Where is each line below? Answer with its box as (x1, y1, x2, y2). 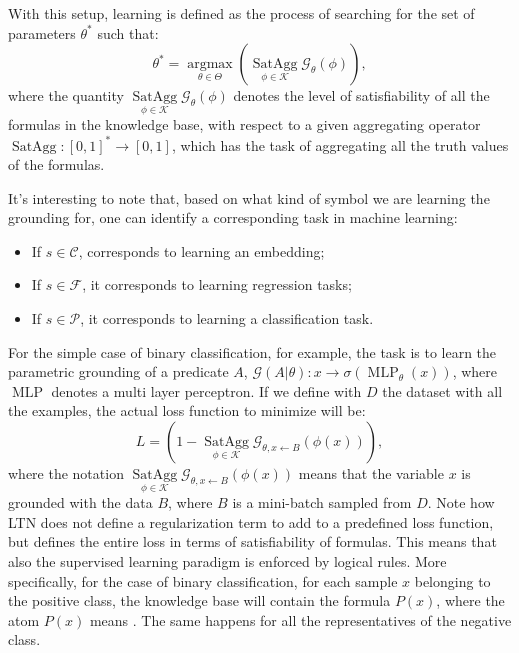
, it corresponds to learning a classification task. (80, 308, 374, 329)
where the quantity (8, 85, 124, 106)
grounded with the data (8, 492, 153, 513)
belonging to (414, 570, 491, 591)
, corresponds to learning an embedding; (78, 240, 325, 261)
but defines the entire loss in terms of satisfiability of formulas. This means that (8, 531, 497, 552)
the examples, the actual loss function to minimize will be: (8, 400, 366, 421)
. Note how (427, 492, 495, 513)
